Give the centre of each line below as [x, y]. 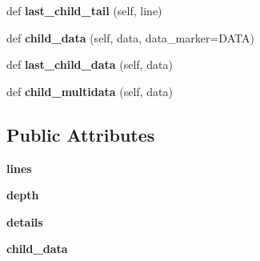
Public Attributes [81, 134]
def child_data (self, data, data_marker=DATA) [130, 37]
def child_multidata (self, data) [90, 91]
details [25, 221]
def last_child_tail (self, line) [84, 10]
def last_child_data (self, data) [90, 64]
